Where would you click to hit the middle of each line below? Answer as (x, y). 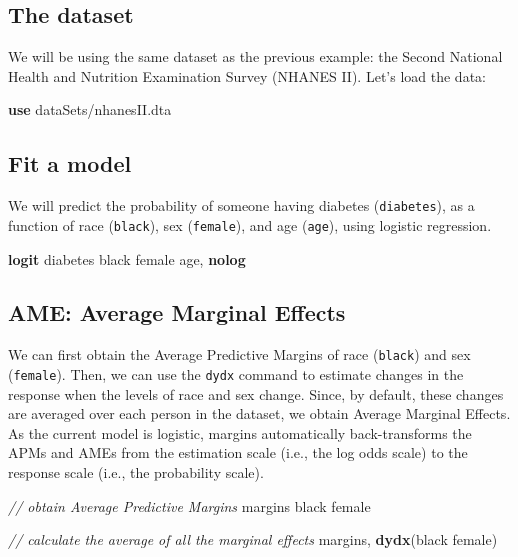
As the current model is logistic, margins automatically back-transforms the (240, 432)
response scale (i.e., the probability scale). (136, 471)
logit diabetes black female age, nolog (127, 258)
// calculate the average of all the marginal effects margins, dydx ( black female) (253, 539)
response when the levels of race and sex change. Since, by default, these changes (256, 393)
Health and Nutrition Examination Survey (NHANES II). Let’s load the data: (247, 75)
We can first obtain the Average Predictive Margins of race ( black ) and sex (239, 354)
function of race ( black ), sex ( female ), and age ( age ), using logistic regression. (250, 224)
